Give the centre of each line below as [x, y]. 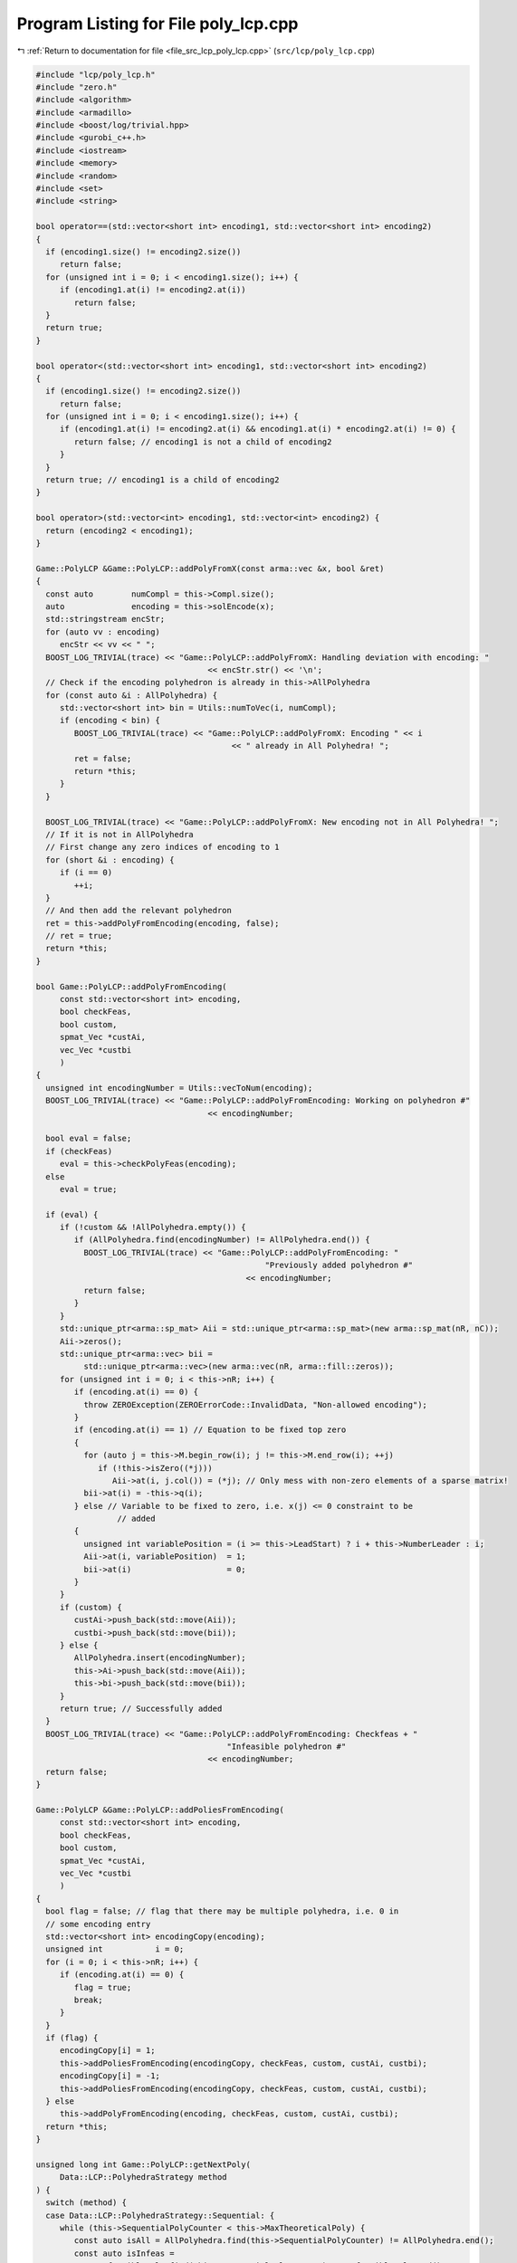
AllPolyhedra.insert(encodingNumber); [160, 1658]
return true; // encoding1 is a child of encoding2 [163, 480]
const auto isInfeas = [124, 2253]
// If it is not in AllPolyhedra [120, 834]
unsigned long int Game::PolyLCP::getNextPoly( [143, 2164]
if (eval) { [72, 1214]
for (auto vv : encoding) [103, 632]
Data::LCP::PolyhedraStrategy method [143, 2177]
